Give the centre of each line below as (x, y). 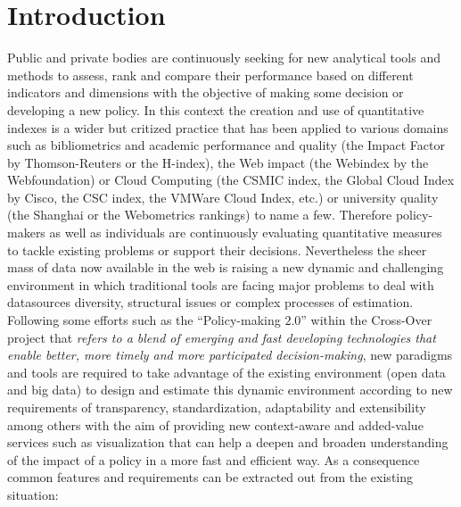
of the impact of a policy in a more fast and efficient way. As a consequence (214, 459)
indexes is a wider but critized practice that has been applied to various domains (228, 127)
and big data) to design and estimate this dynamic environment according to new (230, 390)
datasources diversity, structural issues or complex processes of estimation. (210, 302)
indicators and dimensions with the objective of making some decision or (206, 92)
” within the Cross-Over (366, 320)
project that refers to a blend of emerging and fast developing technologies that (222, 337)
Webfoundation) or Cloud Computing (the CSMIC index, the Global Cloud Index (231, 180)
